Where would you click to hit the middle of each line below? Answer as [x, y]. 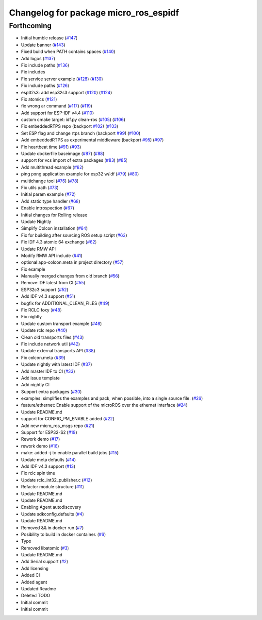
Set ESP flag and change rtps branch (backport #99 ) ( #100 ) [81, 133]
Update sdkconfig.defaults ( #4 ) [53, 514]
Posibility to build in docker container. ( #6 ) [64, 534]
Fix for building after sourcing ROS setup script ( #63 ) [74, 235]
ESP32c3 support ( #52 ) [45, 290]
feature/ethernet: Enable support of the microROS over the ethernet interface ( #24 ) [104, 405]
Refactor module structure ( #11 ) [53, 487]
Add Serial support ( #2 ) [45, 562]
